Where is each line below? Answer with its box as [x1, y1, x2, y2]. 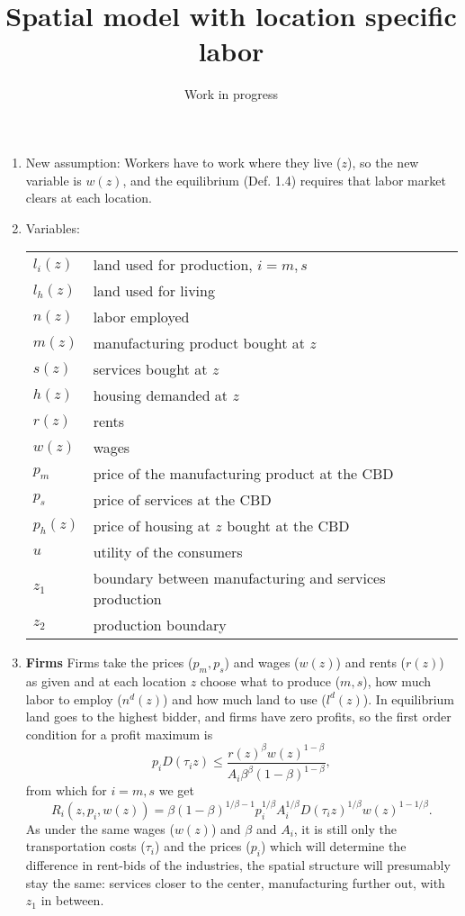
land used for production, [93, 254, 253, 276]
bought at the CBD [227, 515, 350, 537]
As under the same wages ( [25, 819, 174, 838]
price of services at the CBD [93, 489, 272, 511]
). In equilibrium [362, 689, 455, 708]
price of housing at [93, 515, 211, 537]
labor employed [93, 306, 190, 328]
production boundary [93, 614, 227, 636]
